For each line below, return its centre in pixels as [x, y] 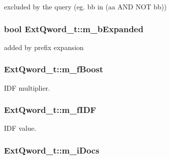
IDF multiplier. [27, 87]
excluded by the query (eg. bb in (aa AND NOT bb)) [85, 6]
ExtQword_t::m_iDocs [52, 150]
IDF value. [20, 128]
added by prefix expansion [44, 47]
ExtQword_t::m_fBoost [54, 69]
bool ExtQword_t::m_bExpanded [74, 28]
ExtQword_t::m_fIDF [50, 110]
